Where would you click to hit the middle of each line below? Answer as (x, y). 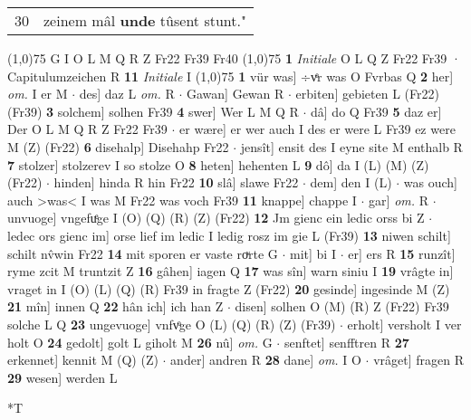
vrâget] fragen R (418, 360)
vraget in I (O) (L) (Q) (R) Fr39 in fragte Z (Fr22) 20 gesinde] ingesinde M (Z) (229, 288)
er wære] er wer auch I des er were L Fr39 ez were (317, 129)
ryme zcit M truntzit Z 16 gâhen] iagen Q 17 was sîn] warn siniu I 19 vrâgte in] (231, 271)
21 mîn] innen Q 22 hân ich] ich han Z (115, 306)
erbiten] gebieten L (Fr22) (367, 94)
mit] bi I (313, 253)
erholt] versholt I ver (404, 324)
